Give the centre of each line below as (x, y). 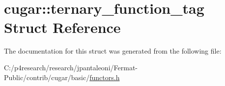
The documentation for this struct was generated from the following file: (113, 51)
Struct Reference (62, 27)
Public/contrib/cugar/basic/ (47, 77)
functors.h (105, 77)
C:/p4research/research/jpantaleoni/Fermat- (71, 67)
